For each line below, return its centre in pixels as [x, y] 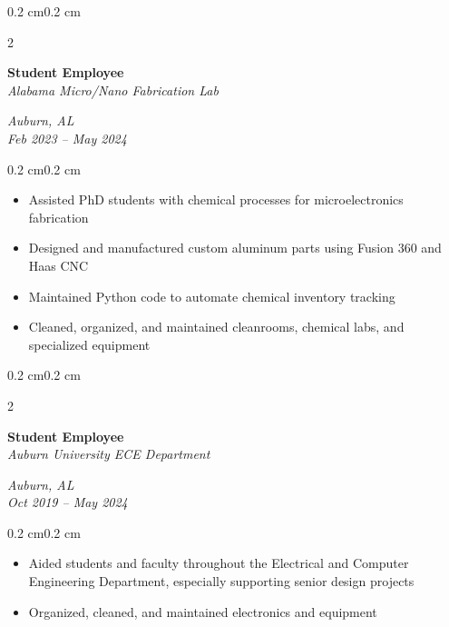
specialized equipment [89, 344]
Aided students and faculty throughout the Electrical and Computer [219, 563]
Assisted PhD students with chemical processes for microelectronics [216, 199]
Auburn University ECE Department [109, 454]
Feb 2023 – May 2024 [67, 138]
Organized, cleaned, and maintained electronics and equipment [203, 611]
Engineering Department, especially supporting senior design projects [221, 581]
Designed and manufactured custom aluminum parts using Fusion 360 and [235, 248]
